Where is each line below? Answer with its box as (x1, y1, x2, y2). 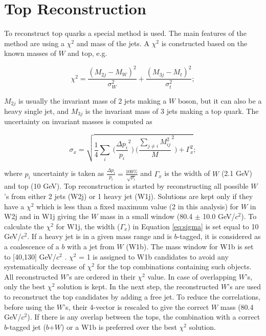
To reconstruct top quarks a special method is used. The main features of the (4, 28, 247, 38)
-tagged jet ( (7, 321, 46, 332)
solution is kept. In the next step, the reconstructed (57, 281, 219, 292)
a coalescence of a (4, 241, 59, 252)
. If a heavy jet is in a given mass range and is (27, 231, 172, 242)
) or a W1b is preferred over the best (61, 321, 177, 332)
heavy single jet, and (4, 105, 69, 116)
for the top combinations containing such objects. (97, 261, 252, 272)
